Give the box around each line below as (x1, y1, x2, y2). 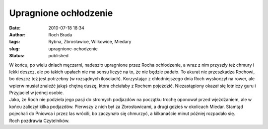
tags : (9, 39, 20, 45)
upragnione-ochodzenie (48, 45, 98, 52)
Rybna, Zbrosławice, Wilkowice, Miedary (48, 39, 132, 45)
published (48, 53, 69, 59)
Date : (9, 25, 21, 31)
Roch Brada (48, 31, 72, 37)
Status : (9, 53, 25, 59)
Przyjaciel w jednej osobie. (9, 90, 64, 96)
